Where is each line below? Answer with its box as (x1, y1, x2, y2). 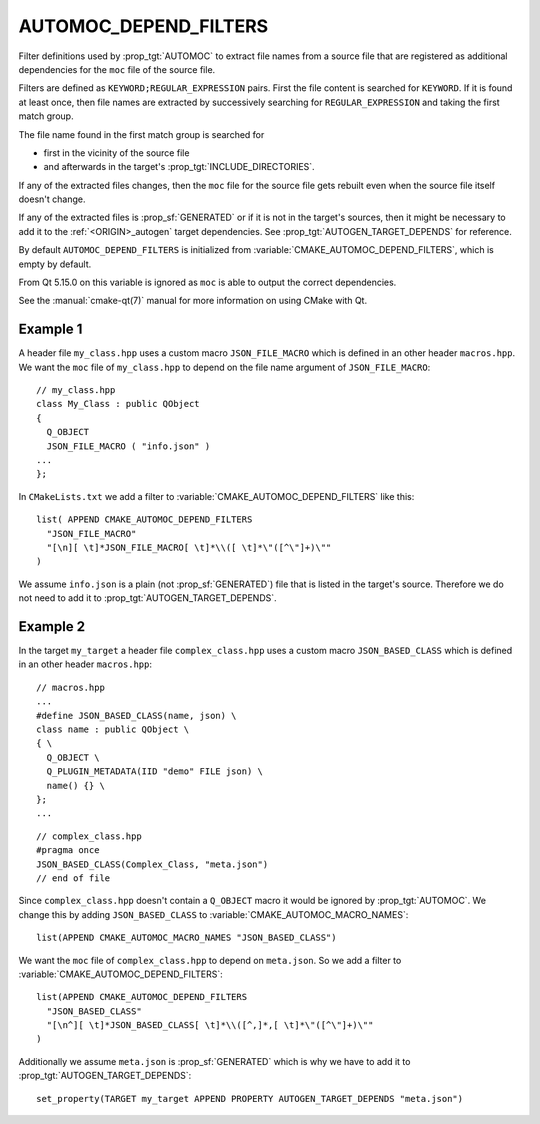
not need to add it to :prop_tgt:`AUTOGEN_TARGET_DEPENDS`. (18, 592, 277, 604)
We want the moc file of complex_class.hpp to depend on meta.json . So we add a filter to (18, 954, 402, 966)
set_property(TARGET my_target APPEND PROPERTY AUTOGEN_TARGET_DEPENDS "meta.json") (36, 1093, 464, 1104)
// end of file (36, 872, 111, 884)
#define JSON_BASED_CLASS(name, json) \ (36, 710, 237, 721)
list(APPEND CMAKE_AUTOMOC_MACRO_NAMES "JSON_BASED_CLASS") (36, 932, 337, 944)
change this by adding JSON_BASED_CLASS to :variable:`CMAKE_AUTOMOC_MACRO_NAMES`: (18, 908, 409, 920)
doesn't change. (18, 193, 86, 205)
